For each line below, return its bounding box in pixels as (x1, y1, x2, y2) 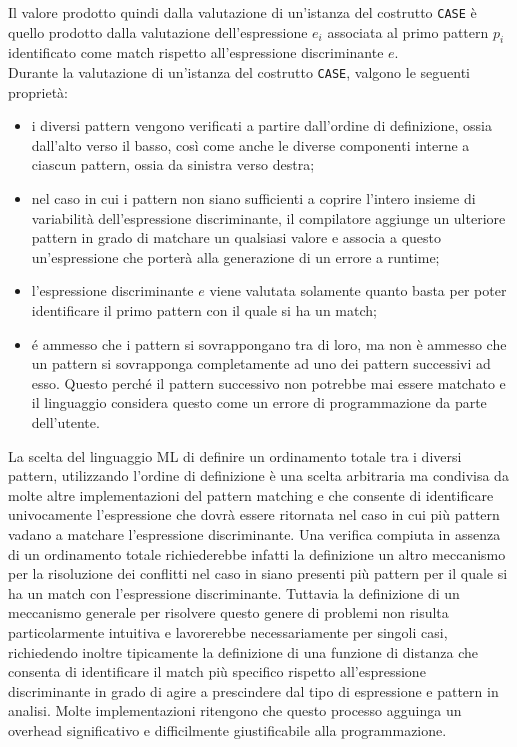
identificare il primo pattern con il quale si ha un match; (31, 300, 377, 321)
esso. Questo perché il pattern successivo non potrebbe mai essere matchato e (31, 372, 506, 393)
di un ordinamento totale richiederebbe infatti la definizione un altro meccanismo (8, 543, 506, 564)
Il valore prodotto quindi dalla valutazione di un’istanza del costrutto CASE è (8, 2, 477, 22)
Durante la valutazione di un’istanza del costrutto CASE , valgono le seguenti (8, 62, 470, 83)
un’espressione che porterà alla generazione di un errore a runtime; (31, 246, 440, 267)
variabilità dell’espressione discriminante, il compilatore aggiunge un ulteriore (31, 207, 506, 228)
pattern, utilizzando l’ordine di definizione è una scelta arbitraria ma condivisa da (8, 465, 509, 486)
